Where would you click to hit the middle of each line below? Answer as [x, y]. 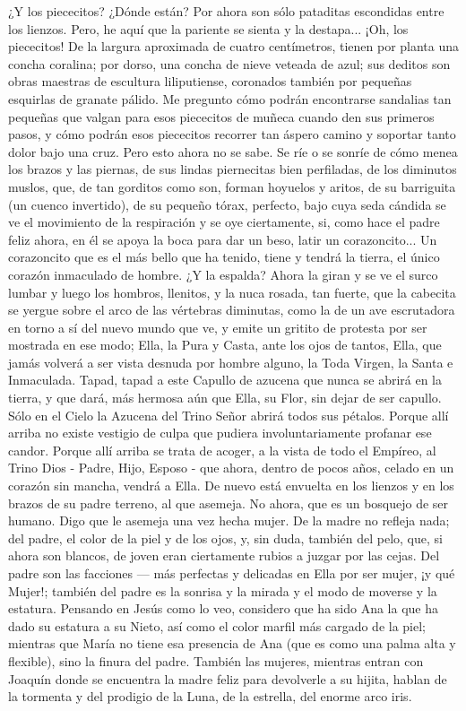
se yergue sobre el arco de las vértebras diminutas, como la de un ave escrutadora [232, 310]
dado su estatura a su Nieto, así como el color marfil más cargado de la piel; [217, 625]
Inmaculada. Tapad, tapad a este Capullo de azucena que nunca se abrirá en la [225, 380]
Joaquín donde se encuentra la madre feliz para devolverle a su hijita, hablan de [228, 678]
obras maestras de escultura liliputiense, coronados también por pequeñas [210, 81]
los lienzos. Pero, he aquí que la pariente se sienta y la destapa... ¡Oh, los [208, 28]
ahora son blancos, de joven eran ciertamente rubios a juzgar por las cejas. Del [224, 555]
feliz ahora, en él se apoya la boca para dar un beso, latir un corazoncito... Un [223, 239]
